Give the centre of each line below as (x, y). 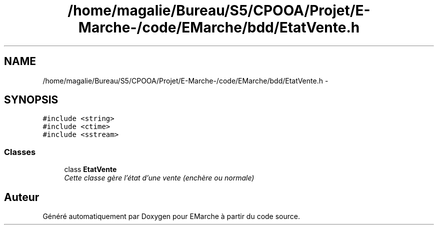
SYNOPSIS (31, 100)
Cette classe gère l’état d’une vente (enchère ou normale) (159, 178)
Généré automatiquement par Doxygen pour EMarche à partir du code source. (171, 216)
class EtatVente (90, 169)
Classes (20, 152)
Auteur (22, 197)
